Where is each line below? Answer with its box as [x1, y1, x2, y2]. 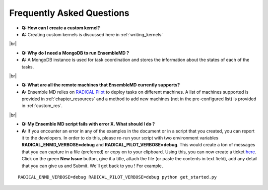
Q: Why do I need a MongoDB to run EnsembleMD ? [21, 50, 129, 56]
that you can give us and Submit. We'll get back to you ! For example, [21, 163, 163, 169]
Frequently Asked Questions [9, 7, 130, 18]
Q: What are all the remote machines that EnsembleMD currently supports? [21, 82, 180, 88]
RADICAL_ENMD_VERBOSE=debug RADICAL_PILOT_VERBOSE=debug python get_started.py [18, 174, 217, 180]
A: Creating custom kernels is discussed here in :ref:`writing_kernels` [21, 31, 163, 37]
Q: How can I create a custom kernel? [21, 25, 100, 31]
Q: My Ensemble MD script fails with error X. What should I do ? [21, 121, 155, 127]
